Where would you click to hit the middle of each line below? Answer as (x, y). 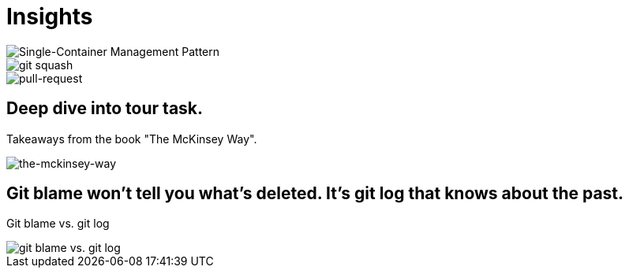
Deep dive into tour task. (105, 109)
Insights (50, 17)
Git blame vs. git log (58, 224)
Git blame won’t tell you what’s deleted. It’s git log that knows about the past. (315, 194)
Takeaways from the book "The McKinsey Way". (132, 139)
